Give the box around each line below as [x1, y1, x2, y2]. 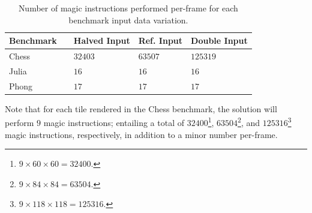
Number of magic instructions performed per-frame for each [18, 2, 238, 14]
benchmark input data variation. [68, 13, 188, 26]
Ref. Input [138, 34, 183, 47]
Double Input [191, 34, 248, 47]
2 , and [238, 115, 260, 129]
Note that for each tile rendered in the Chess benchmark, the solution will [5, 102, 277, 115]
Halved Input [73, 34, 130, 47]
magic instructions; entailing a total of [43, 116, 184, 129]
